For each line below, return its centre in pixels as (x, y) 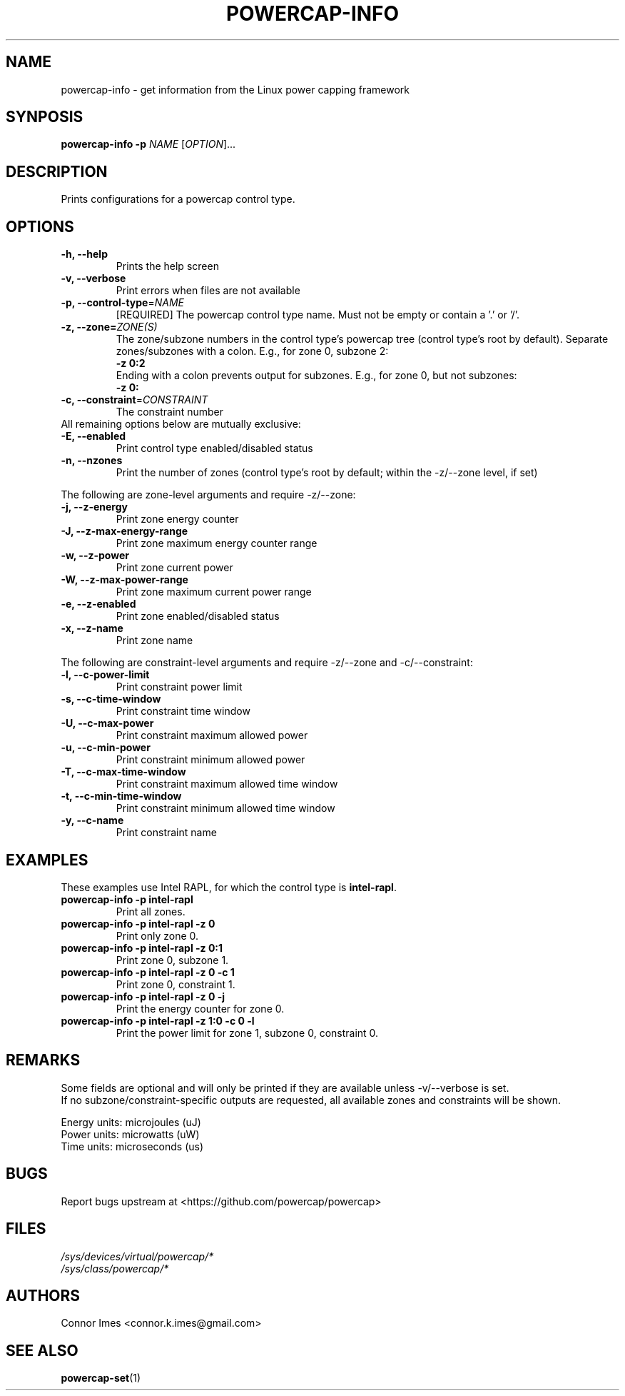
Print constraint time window (183, 711)
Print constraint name (166, 833)
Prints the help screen (167, 266)
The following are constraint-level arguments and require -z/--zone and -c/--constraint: (267, 663)
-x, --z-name (92, 628)
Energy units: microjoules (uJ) (131, 1122)
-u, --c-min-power (106, 748)
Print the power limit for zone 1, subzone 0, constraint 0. (247, 1033)
